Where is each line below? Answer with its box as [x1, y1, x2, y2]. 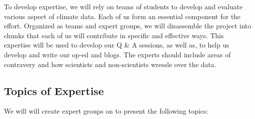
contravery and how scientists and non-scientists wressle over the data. [4, 59, 216, 69]
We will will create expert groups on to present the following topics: [4, 106, 208, 116]
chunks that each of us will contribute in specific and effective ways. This [4, 30, 224, 40]
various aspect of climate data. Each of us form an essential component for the [4, 11, 241, 21]
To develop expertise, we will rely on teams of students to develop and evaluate [4, 1, 243, 11]
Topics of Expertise [4, 83, 104, 98]
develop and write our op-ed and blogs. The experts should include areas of [4, 49, 231, 59]
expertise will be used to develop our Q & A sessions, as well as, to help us [4, 40, 229, 50]
